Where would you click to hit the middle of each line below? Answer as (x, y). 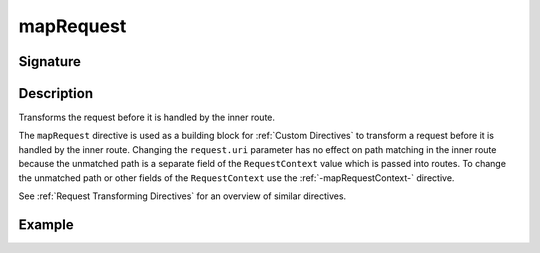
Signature (50, 61)
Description (56, 93)
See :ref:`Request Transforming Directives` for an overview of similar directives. (182, 196)
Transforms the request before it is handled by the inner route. (146, 117)
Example (46, 224)
